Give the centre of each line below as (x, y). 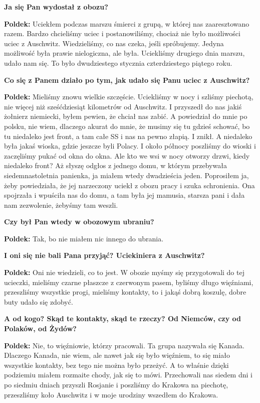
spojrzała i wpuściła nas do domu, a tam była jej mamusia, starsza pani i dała (124, 195)
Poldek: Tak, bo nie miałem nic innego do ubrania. (84, 238)
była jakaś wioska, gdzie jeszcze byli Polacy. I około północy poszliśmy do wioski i (130, 146)
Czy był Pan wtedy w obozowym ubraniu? (79, 222)
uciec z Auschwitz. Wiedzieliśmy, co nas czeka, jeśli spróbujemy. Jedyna (114, 43)
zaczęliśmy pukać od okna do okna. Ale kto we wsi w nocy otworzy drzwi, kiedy (127, 155)
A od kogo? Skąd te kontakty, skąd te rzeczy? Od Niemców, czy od (123, 318)
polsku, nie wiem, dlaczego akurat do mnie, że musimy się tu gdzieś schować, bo (127, 126)
